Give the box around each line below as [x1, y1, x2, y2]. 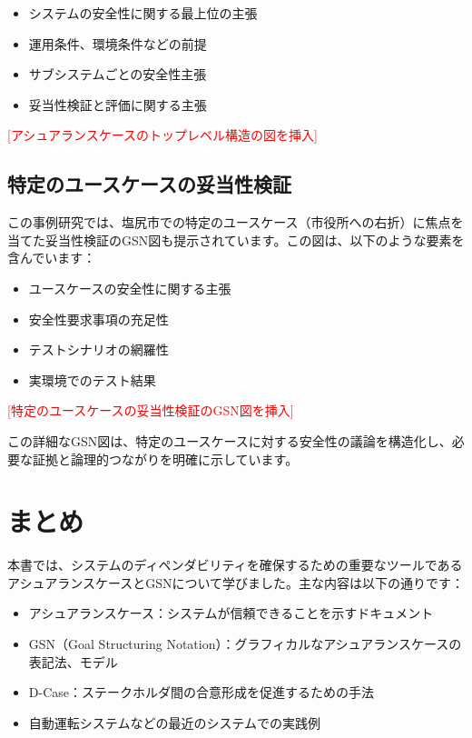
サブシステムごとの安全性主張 [28, 65, 207, 84]
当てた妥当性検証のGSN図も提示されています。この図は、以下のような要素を [7, 230, 465, 249]
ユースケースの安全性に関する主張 [28, 278, 231, 297]
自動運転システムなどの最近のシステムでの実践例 [28, 713, 320, 732]
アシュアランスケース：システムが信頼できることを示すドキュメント [28, 603, 434, 623]
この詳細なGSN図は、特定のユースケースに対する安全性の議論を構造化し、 [7, 431, 452, 450]
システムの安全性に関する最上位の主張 [28, 4, 258, 22]
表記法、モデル [28, 652, 118, 671]
